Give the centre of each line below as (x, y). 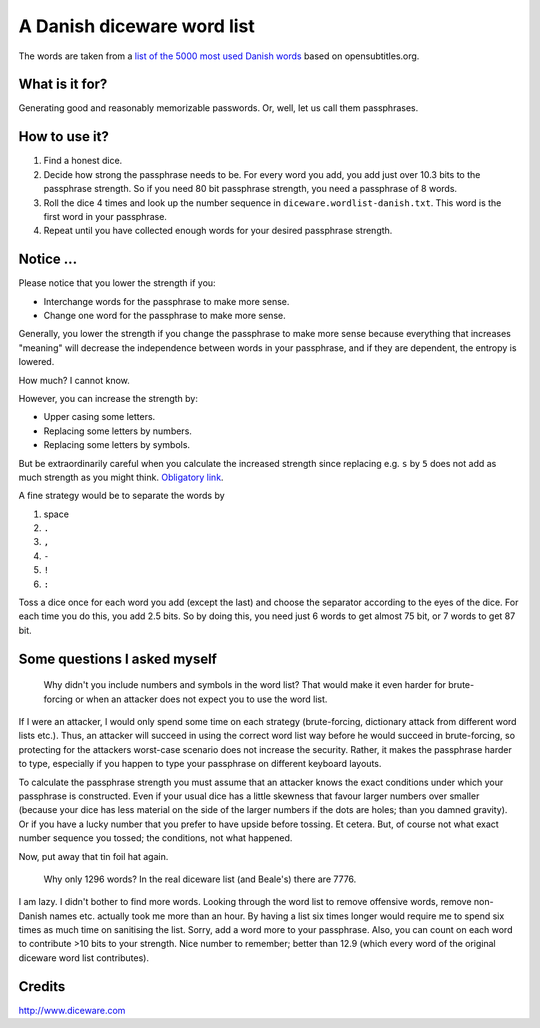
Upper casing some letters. (99, 417)
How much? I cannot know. (74, 380)
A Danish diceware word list (136, 26)
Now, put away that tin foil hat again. (93, 856)
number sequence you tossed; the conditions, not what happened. (155, 838)
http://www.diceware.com (72, 1010)
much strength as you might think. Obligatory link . (121, 477)
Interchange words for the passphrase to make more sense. (166, 301)
